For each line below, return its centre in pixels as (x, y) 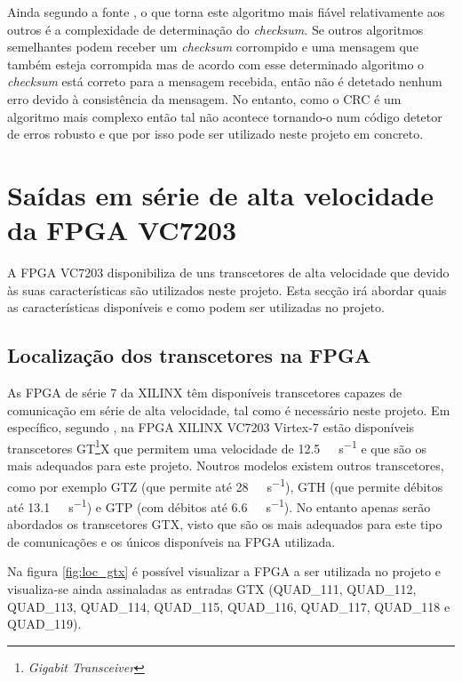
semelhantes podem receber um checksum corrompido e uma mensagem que (213, 47)
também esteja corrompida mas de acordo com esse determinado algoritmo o (216, 64)
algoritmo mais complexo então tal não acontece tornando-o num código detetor (225, 116)
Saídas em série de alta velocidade (220, 194)
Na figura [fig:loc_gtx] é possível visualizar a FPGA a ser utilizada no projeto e (224, 571)
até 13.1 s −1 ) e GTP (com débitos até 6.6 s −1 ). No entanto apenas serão (219, 505)
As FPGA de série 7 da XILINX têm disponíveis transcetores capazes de (205, 393)
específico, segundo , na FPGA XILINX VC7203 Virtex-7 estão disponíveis (211, 427)
